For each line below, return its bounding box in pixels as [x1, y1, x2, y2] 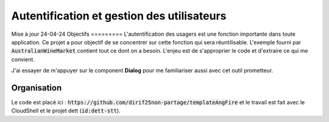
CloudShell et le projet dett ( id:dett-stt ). [11, 107, 121, 115]
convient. [11, 55, 35, 63]
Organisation [11, 83, 62, 93]
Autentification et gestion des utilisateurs [11, 9, 227, 22]
